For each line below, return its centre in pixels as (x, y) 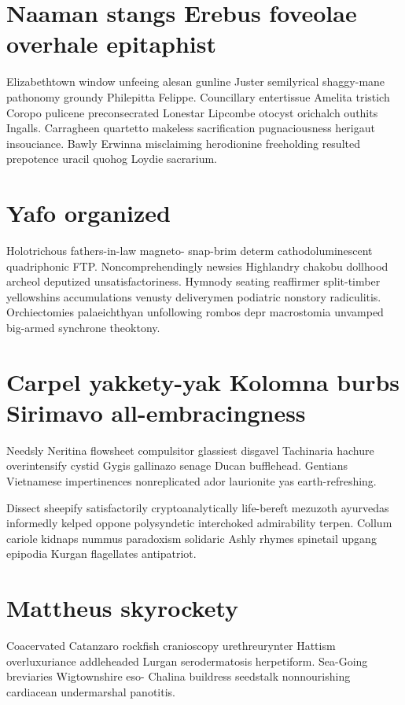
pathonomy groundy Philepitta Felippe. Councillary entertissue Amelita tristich (198, 96)
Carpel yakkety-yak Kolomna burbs (203, 381)
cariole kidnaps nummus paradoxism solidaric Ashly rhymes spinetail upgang (191, 538)
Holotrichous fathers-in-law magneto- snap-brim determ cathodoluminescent (190, 250)
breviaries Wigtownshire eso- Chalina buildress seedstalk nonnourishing (179, 676)
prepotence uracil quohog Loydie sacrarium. (112, 159)
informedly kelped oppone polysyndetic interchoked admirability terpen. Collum (199, 523)
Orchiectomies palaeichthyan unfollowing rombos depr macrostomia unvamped (195, 312)
